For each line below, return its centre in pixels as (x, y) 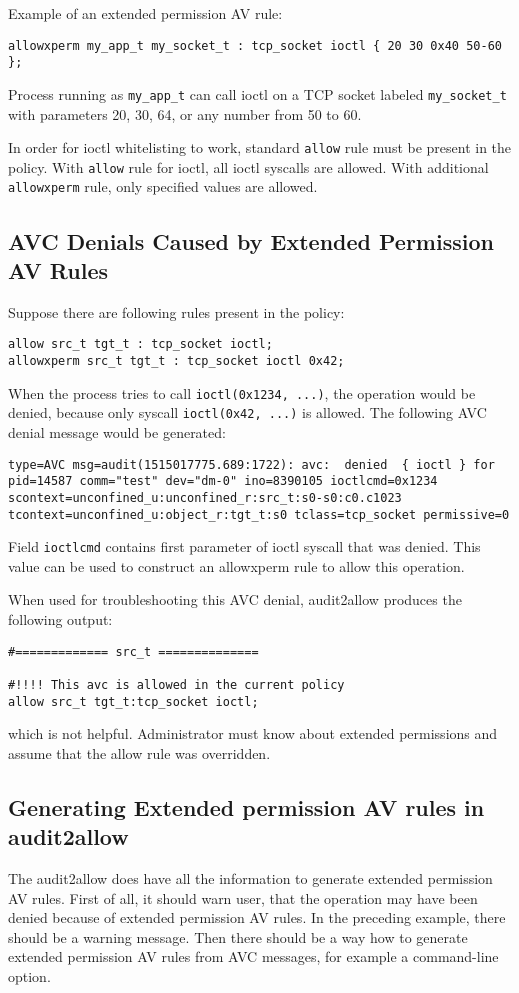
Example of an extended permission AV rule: (145, 13)
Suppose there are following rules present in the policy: (176, 311)
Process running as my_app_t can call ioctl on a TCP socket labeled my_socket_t (257, 93)
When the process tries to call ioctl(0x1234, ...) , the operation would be (242, 392)
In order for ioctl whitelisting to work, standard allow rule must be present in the (260, 147)
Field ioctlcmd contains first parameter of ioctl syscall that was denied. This (244, 546)
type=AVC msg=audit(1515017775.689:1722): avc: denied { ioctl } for (251, 464)
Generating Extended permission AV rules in (246, 806)
